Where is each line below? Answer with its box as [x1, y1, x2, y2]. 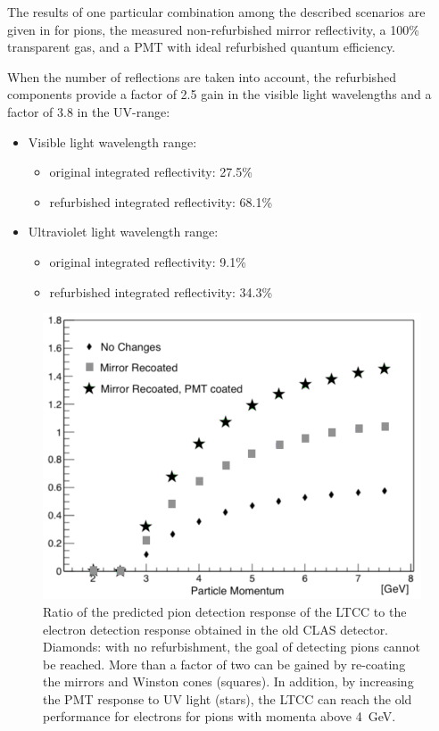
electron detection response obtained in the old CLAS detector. [43, 619, 389, 638]
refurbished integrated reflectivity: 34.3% [49, 282, 273, 301]
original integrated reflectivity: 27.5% [49, 162, 253, 181]
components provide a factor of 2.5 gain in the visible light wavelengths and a [7, 85, 432, 104]
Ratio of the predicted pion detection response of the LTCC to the [43, 602, 407, 620]
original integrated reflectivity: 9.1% [49, 252, 246, 270]
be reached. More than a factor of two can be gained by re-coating [43, 654, 406, 673]
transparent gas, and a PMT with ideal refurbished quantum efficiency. [7, 37, 396, 56]
